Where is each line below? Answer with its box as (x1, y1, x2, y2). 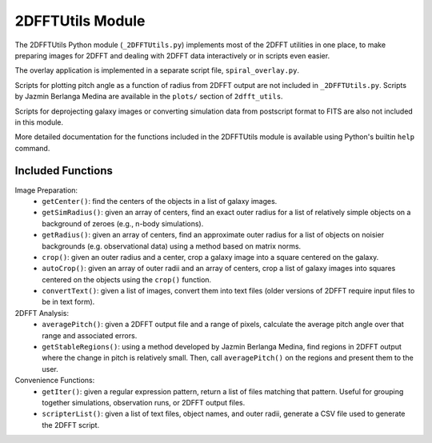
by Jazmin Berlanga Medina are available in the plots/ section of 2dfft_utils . (14, 92, 283, 102)
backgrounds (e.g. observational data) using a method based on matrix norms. (42, 241, 302, 251)
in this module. (14, 117, 64, 127)
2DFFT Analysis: (14, 308, 70, 317)
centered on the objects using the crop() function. (42, 274, 212, 284)
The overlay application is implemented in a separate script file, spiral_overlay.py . (14, 66, 300, 75)
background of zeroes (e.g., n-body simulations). (42, 218, 204, 228)
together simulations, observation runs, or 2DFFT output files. (42, 398, 246, 407)
